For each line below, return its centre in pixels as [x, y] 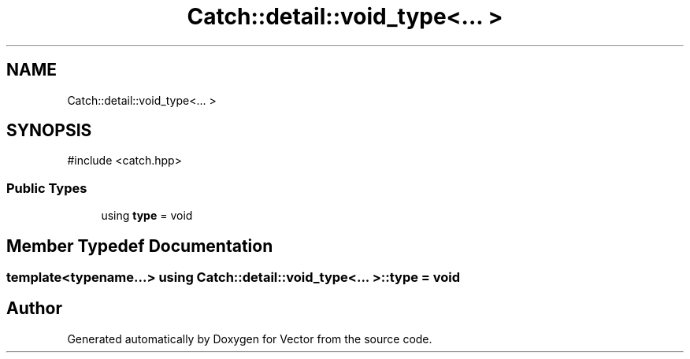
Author [34, 309]
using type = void [147, 216]
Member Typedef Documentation [140, 246]
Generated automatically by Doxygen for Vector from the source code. [250, 339]
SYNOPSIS [49, 131]
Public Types [47, 188]
